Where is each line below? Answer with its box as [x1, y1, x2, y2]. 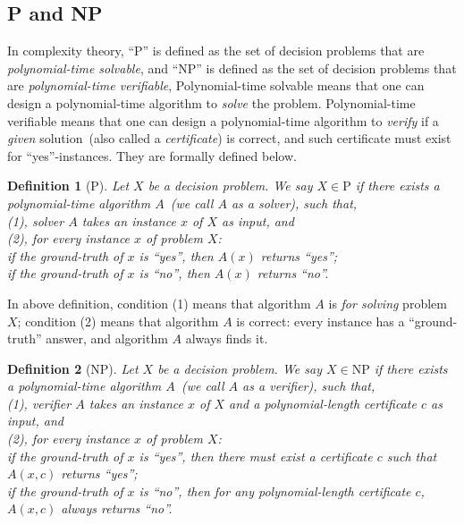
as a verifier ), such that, [242, 376, 375, 395]
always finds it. [185, 329, 268, 348]
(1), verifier [7, 393, 72, 412]
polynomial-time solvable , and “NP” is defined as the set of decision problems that [7, 58, 457, 77]
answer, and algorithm [46, 329, 168, 348]
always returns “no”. [61, 499, 173, 518]
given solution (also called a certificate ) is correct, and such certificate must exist [7, 129, 451, 148]
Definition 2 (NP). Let [7, 359, 139, 377]
